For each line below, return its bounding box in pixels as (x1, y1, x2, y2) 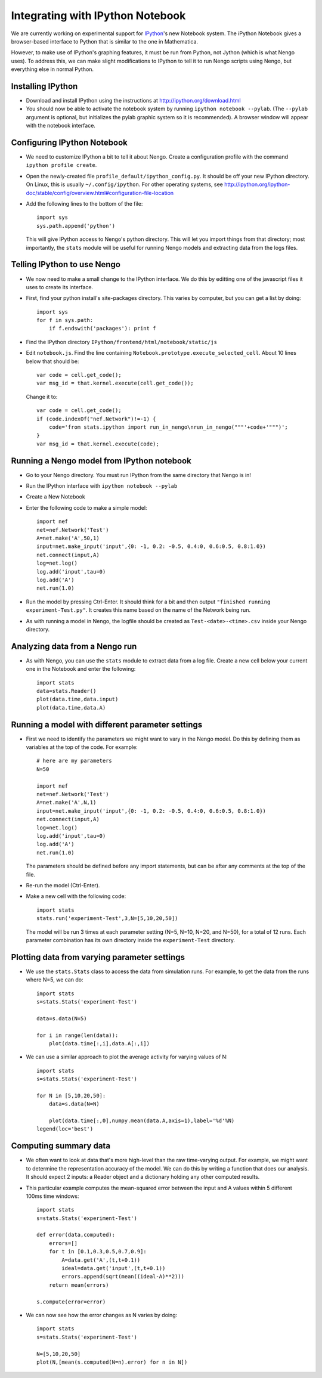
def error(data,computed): (36, 1231, 116, 1238)
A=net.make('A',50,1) (36, 535, 100, 542)
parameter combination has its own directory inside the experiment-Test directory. (26, 936, 236, 943)
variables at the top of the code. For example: (26, 744, 138, 751)
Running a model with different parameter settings (11, 719, 203, 730)
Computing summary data (11, 1141, 110, 1151)
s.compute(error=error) (36, 1298, 106, 1305)
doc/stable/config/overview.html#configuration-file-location (26, 189, 174, 196)
